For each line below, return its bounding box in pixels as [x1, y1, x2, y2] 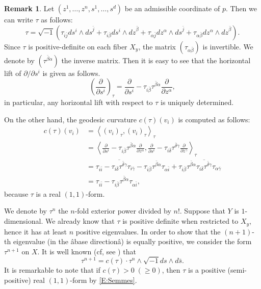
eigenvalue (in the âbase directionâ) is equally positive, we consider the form [13, 236, 252, 247]
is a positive [188, 265, 225, 275]
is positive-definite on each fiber [28, 41, 127, 51]
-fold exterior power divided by [74, 205, 171, 216]
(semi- [227, 265, 247, 275]
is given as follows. [42, 67, 100, 78]
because [4, 188, 29, 199]
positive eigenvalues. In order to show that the [75, 226, 221, 237]
